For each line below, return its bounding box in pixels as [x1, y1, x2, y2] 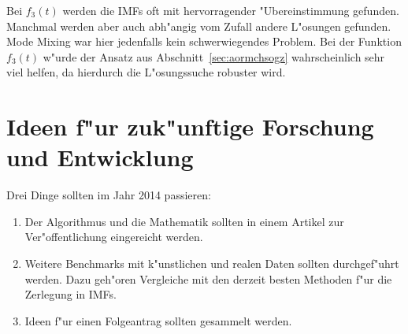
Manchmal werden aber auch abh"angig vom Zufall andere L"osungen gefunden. [6, 17, 391, 34]
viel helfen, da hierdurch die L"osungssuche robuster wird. [6, 64, 286, 80]
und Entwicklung [6, 141, 194, 173]
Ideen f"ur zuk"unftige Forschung [6, 110, 374, 143]
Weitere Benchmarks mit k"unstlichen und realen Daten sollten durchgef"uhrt [24, 255, 399, 272]
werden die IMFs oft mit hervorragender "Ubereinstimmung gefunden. [62, 2, 399, 18]
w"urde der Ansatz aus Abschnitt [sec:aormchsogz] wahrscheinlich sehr [43, 48, 385, 65]
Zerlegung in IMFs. [24, 286, 117, 302]
